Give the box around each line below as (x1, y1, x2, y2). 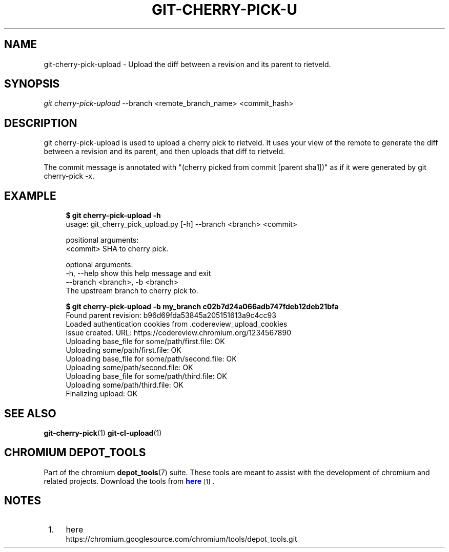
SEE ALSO (4, 407, 56, 420)
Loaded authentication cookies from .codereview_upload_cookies (66, 320, 288, 329)
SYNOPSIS (4, 77, 60, 91)
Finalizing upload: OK (66, 389, 138, 398)
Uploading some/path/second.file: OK (66, 363, 193, 372)
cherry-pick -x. (44, 172, 94, 181)
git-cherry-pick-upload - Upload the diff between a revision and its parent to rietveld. (44, 59, 331, 69)
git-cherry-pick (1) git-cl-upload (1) (44, 428, 162, 437)
